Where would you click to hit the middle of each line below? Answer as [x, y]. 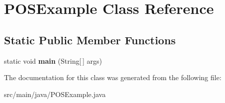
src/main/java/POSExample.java [55, 94]
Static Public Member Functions [90, 40]
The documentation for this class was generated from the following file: [113, 77]
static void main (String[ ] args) [53, 60]
